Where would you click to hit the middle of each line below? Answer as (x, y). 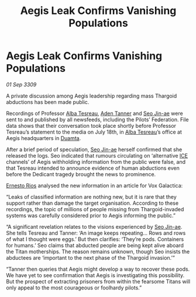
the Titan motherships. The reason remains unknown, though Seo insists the (98, 251)
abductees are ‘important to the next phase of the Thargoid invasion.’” (91, 257)
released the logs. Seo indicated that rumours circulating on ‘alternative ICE (97, 155)
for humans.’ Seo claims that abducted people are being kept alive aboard (95, 245)
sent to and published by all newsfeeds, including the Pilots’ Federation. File (97, 119)
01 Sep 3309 (21, 84)
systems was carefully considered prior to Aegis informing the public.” (91, 215)
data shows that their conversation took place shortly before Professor (91, 125)
